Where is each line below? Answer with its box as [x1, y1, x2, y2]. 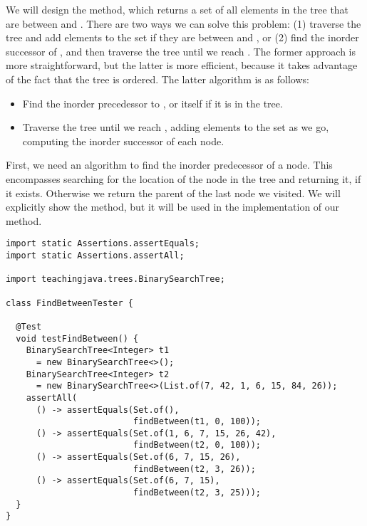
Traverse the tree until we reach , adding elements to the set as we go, [22, 120, 329, 135]
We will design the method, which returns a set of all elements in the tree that [6, 2, 349, 16]
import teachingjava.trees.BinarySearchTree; [6, 274, 225, 285]
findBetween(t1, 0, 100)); [133, 416, 261, 427]
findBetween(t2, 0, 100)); [133, 440, 261, 451]
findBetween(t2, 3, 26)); [133, 463, 256, 474]
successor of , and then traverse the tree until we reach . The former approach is [6, 43, 356, 58]
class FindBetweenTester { [6, 298, 133, 308]
